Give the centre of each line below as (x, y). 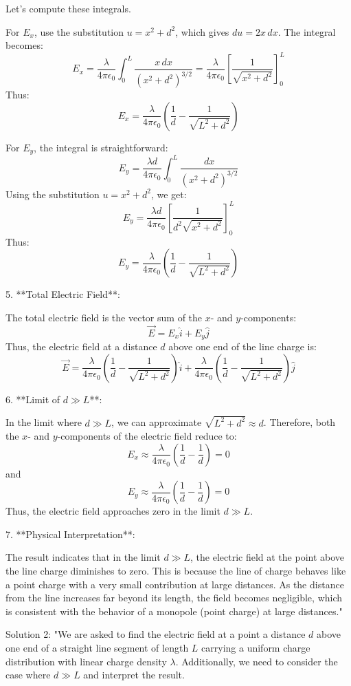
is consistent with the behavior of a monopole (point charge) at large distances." (174, 611)
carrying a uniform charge (256, 648)
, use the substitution (79, 31)
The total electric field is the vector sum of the (104, 317)
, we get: (169, 194)
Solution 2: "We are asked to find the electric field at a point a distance (156, 634)
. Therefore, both (299, 422)
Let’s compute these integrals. (68, 8)
